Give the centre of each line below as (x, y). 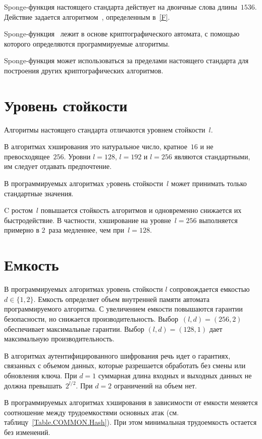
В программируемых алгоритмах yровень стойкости (84, 183)
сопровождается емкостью (210, 289)
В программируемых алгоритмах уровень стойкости (84, 289)
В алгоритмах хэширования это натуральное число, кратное (96, 146)
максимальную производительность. (59, 339)
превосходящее (27, 156)
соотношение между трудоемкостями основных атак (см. (92, 412)
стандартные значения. (39, 193)
